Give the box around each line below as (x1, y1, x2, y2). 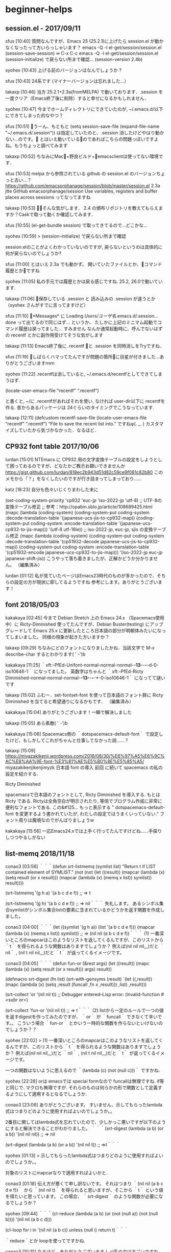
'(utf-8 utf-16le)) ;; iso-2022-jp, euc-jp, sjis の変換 (48, 526, 153, 532)
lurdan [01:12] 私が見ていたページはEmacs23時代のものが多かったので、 (5, 572, 157, 579)
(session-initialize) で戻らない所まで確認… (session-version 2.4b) (5, 56, 143, 62)
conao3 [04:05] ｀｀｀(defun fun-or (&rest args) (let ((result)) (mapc (5, 960, 150, 967)
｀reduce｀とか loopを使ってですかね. (5, 1238, 86, 1244)
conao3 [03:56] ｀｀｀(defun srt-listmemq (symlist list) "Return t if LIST (5, 863, 156, 870)
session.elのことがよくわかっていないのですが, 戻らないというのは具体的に (5, 244, 163, 250)
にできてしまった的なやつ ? (5, 112, 63, 118)
